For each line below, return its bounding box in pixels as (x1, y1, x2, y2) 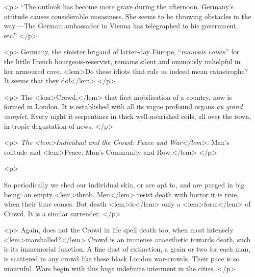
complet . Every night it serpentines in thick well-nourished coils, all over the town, (4, 111, 251, 121)
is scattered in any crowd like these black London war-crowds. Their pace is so (4, 254, 240, 264)
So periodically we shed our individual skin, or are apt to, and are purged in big (4, 179, 245, 189)
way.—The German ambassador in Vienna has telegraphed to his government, (4, 21, 238, 31)
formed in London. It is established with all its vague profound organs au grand (4, 101, 243, 112)
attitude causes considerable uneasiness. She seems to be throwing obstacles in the (4, 11, 252, 21)
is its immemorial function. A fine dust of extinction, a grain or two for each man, (4, 244, 251, 254)
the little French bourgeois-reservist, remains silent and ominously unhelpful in (4, 56, 241, 66)
